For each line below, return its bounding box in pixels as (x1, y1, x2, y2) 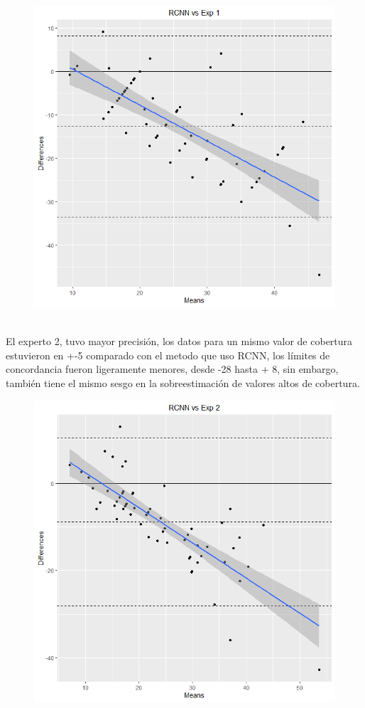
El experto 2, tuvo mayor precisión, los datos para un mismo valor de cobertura (6, 334, 353, 349)
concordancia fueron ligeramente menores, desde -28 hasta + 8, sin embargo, (6, 361, 339, 376)
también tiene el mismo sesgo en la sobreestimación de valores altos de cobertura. (6, 375, 360, 390)
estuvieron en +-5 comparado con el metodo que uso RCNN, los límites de (6, 347, 330, 362)
